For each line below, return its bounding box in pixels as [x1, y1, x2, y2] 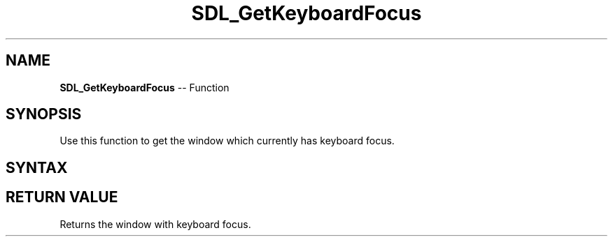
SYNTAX [6, 158, 68, 176]
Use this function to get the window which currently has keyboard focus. [59, 135, 395, 147]
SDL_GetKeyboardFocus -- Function [59, 81, 230, 93]
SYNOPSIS [6, 105, 82, 123]
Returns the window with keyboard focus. [59, 218, 251, 230]
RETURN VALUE [6, 188, 118, 206]
